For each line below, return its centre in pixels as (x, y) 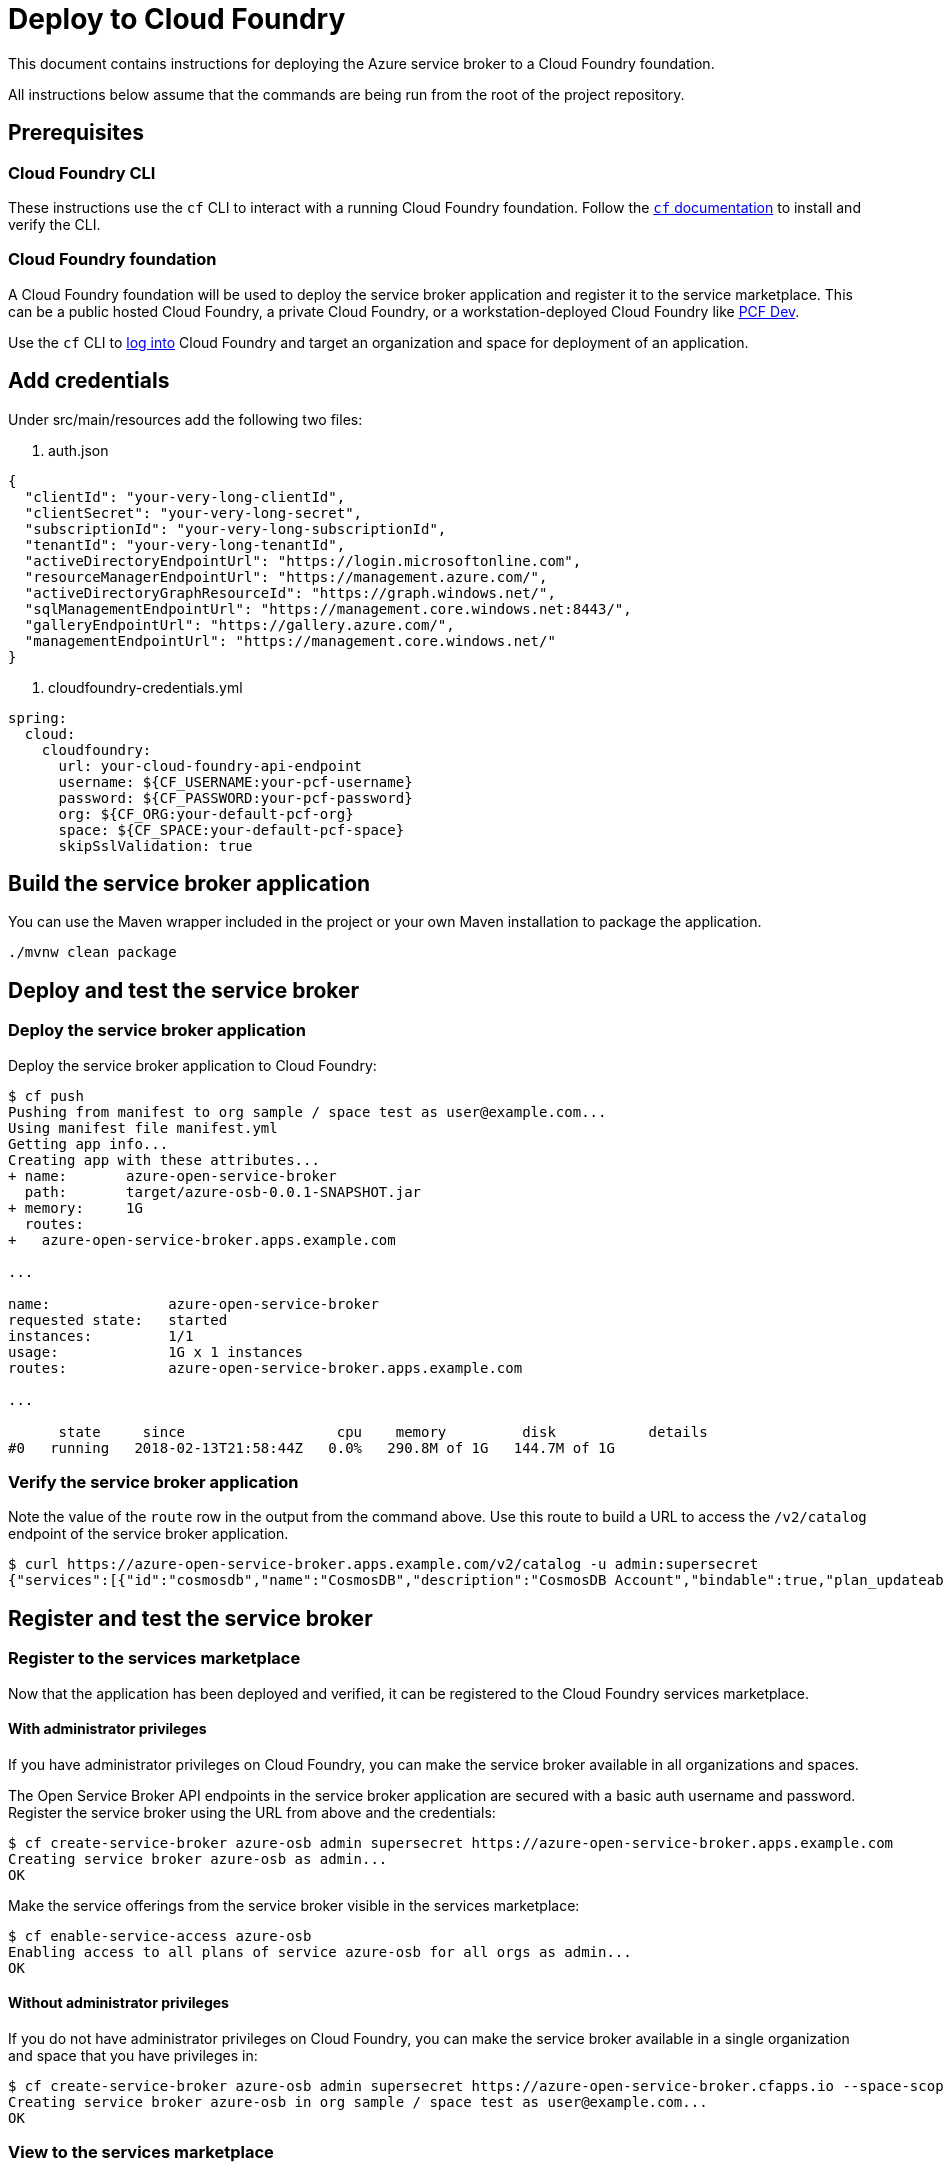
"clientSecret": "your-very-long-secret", (193, 512)
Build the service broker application (189, 883)
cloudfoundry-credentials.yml (145, 687)
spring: (38, 717)
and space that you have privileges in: (133, 2056)
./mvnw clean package (92, 952)
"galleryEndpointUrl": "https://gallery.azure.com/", (239, 624)
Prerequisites (76, 133)
